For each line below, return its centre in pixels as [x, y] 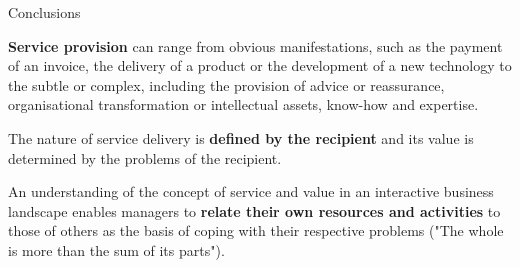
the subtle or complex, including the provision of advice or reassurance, [226, 84]
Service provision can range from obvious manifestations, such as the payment [255, 45]
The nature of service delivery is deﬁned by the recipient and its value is [241, 137]
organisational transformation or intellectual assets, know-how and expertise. [243, 104]
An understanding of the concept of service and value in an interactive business [251, 191]
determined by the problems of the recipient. [145, 157]
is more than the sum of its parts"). [116, 249]
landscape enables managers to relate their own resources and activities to [254, 210]
